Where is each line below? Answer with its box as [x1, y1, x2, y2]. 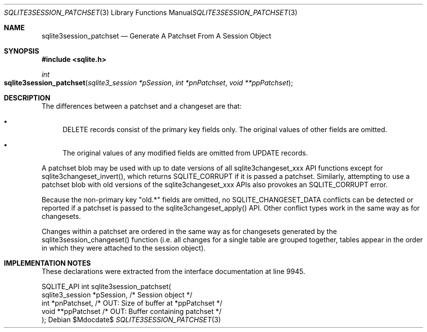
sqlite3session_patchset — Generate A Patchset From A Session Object [41, 32, 272, 40]
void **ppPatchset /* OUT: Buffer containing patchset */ [41, 307, 222, 315]
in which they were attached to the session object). [41, 244, 206, 252]
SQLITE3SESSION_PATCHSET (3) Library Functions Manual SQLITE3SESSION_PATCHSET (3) [4, 8, 298, 17]
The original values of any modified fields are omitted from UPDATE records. [62, 149, 308, 157]
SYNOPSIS [4, 47, 39, 55]
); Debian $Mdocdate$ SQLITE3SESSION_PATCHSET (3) [41, 315, 221, 324]
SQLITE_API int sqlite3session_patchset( [41, 282, 171, 291]
